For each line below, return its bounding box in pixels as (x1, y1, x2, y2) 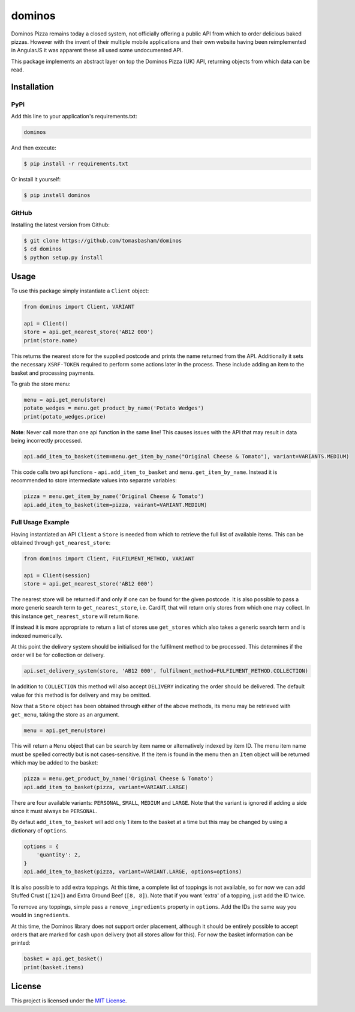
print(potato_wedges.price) (23, 413, 106, 420)
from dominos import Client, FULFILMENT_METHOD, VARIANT (23, 555, 195, 562)
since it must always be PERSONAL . (11, 808, 98, 815)
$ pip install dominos (23, 192, 91, 199)
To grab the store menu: (11, 380, 71, 387)
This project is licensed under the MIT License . (11, 997, 127, 1004)
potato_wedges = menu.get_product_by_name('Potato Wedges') (23, 405, 204, 411)
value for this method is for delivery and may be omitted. (11, 691, 151, 698)
